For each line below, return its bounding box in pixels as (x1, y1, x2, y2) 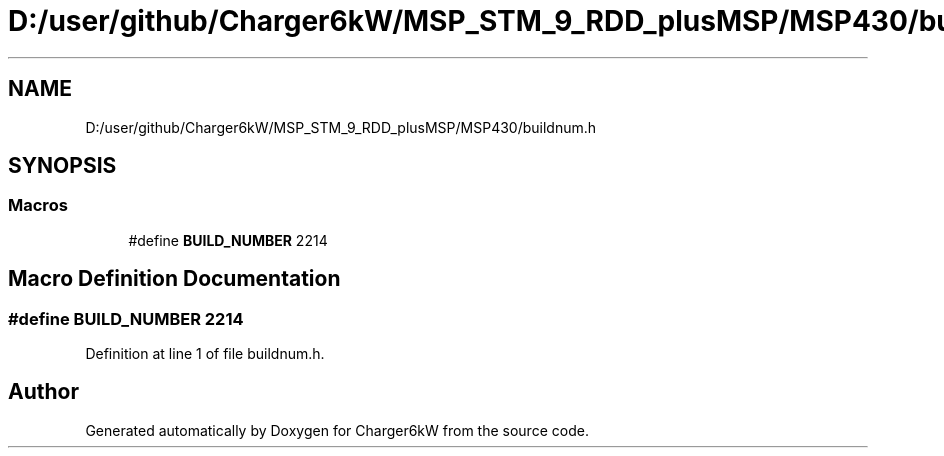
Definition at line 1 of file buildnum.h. (85, 345, 325, 363)
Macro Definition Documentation (8, 266, 341, 292)
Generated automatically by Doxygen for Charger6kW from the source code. (85, 421, 589, 439)
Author (8, 379, 79, 405)
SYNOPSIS (8, 153, 117, 179)
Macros (8, 195, 68, 216)
